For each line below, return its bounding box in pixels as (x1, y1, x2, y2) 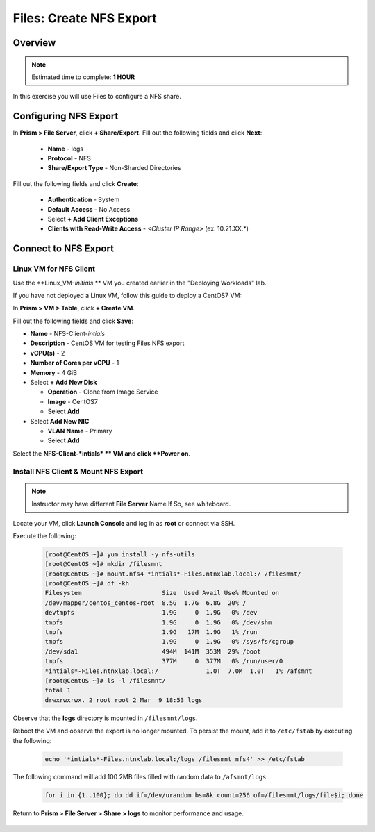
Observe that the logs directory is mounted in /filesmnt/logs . (12, 714, 198, 722)
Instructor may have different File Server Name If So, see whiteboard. (31, 500, 231, 508)
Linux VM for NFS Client (12, 264, 96, 274)
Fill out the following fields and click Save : (12, 317, 133, 325)
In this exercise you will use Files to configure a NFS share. (12, 92, 182, 101)
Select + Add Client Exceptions (47, 215, 139, 223)
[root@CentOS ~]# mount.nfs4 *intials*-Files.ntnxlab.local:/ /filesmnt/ (44, 569, 301, 578)
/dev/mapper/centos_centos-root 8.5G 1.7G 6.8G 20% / (44, 599, 247, 607)
